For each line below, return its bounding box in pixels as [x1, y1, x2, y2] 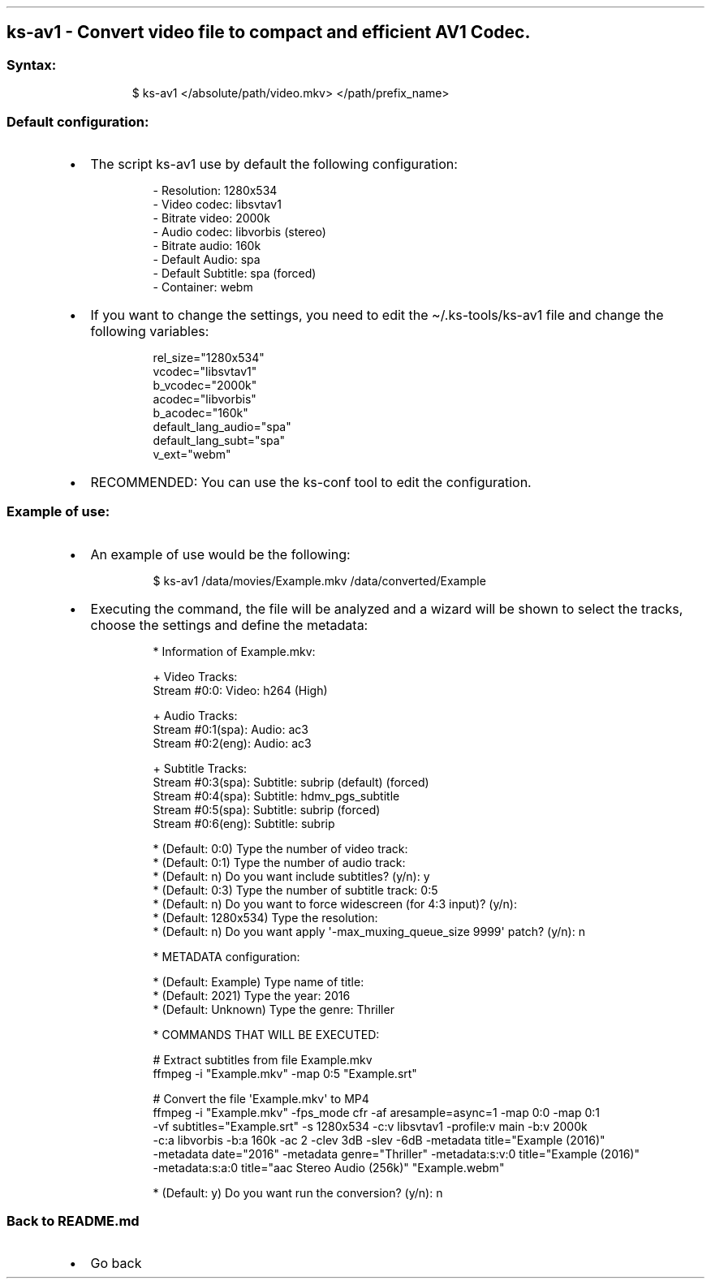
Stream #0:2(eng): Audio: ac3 [153, 735, 312, 750]
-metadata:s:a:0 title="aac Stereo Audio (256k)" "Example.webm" [153, 1160, 505, 1175]
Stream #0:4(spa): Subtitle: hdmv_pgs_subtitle [153, 788, 400, 803]
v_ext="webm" [153, 446, 231, 461]
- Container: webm [153, 279, 253, 294]
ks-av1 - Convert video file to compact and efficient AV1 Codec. [6, 22, 531, 43]
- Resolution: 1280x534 [153, 183, 278, 197]
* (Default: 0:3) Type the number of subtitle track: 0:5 [153, 882, 438, 897]
